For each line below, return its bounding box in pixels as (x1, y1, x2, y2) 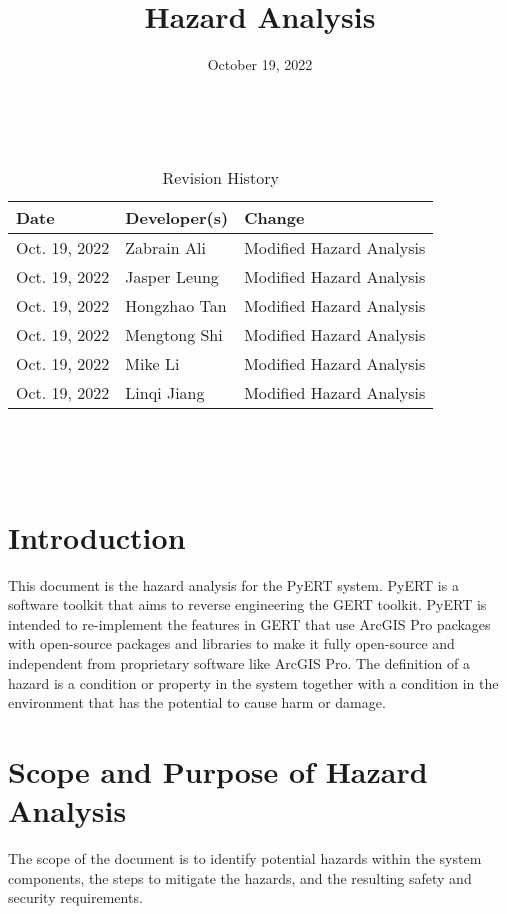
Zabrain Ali (125, 236, 206, 260)
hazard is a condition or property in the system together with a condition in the (8, 672, 499, 693)
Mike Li (125, 352, 180, 376)
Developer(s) (125, 206, 229, 230)
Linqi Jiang (125, 381, 205, 405)
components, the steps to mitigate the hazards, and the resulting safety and (8, 867, 472, 888)
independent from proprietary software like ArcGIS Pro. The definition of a (8, 653, 470, 673)
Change (244, 206, 305, 230)
